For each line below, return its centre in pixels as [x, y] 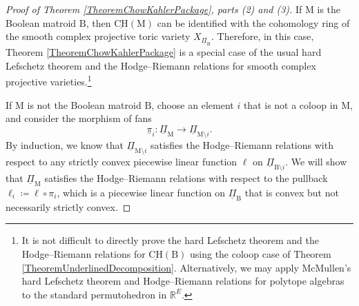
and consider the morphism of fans [79, 118]
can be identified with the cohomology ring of [253, 22]
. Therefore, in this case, [263, 36]
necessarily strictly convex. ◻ [68, 206]
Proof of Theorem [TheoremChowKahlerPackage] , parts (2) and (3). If [154, 9]
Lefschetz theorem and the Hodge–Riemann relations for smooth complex [161, 65]
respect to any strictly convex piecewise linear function [122, 161]
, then [98, 22]
